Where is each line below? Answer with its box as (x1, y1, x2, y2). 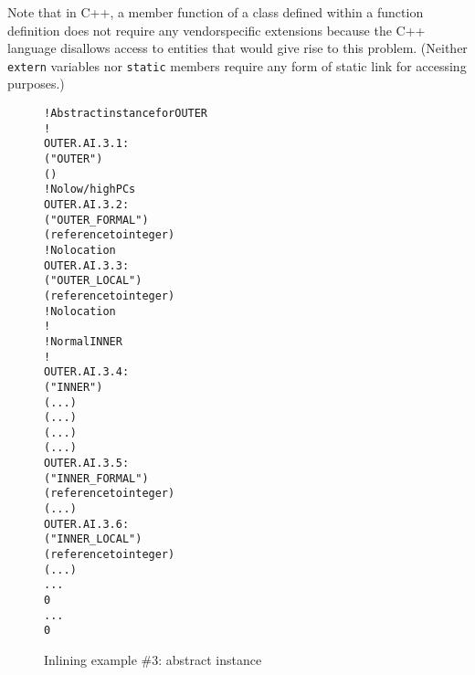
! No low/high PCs (44, 183, 136, 196)
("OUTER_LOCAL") (44, 274, 142, 288)
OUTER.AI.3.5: (44, 457, 130, 470)
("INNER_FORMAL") (44, 471, 149, 485)
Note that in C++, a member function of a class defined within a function (7, 3, 424, 21)
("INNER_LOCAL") (44, 533, 142, 546)
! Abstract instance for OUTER (44, 107, 208, 121)
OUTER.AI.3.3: (44, 258, 130, 272)
